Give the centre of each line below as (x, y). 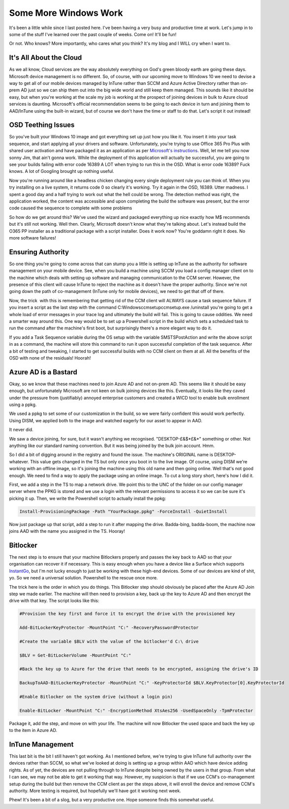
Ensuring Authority (39, 252)
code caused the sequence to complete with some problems (71, 208)
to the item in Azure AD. (33, 730)
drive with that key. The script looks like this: (54, 601)
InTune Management (41, 744)
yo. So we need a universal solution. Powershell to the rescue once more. (83, 578)
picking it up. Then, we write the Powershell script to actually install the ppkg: (88, 498)
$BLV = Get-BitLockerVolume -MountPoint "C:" (75, 655)
